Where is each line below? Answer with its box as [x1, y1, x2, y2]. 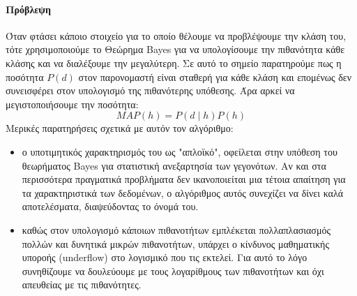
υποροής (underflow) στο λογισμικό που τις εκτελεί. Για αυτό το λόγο [22, 250, 307, 265]
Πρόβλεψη [6, 1, 51, 16]
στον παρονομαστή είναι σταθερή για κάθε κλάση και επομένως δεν [78, 69, 352, 84]
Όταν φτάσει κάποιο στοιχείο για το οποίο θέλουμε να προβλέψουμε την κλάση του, [6, 28, 347, 43]
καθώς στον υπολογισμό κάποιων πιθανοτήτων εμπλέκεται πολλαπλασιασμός [22, 222, 331, 237]
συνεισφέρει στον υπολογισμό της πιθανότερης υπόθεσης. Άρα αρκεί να [6, 83, 295, 98]
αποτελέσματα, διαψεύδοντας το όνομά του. [22, 199, 199, 214]
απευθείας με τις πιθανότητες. [22, 277, 142, 292]
